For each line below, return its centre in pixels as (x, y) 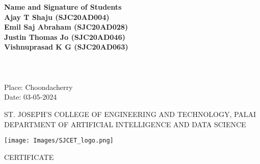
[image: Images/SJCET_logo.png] (59, 141)
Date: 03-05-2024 (31, 97)
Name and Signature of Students (63, 7)
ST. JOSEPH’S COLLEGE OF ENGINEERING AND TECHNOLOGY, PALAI (130, 114)
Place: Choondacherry (38, 87)
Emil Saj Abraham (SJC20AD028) (66, 27)
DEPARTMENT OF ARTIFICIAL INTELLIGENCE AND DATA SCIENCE (125, 124)
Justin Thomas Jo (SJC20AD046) (65, 37)
